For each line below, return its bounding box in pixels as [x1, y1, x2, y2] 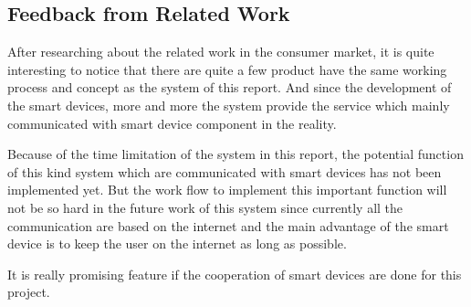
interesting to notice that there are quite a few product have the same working [7, 59, 447, 79]
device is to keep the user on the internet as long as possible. [7, 234, 347, 253]
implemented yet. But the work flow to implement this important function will [7, 180, 447, 199]
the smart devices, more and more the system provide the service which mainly [7, 95, 450, 114]
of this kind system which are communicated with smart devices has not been [7, 162, 442, 181]
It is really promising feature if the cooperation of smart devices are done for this [7, 264, 462, 283]
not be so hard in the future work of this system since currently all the [7, 197, 403, 217]
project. [7, 282, 50, 302]
